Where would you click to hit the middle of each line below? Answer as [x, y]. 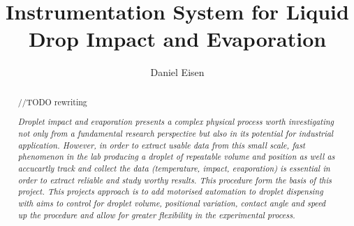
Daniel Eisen [177, 72]
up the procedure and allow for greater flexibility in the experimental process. [156, 214]
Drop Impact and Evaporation [177, 39]
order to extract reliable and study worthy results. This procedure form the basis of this [175, 180]
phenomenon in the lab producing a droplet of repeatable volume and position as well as [176, 157]
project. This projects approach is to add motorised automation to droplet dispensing [170, 191]
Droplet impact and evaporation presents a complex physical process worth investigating [176, 122]
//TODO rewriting [52, 101]
